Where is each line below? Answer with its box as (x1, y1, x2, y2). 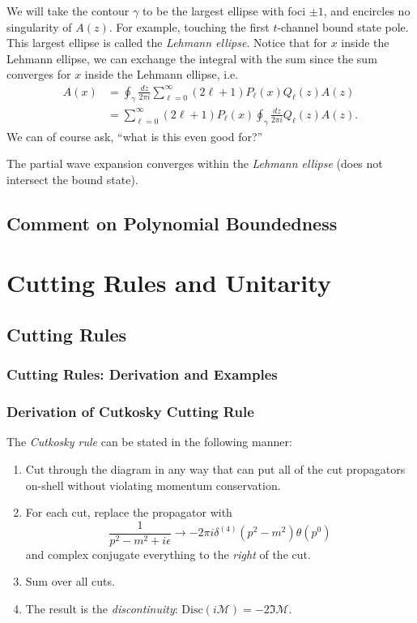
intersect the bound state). (6, 170, 138, 187)
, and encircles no (323, 2, 411, 19)
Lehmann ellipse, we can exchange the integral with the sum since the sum (6, 49, 377, 67)
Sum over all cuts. (25, 573, 115, 590)
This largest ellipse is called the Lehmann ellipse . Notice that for (6, 34, 328, 51)
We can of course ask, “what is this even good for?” (6, 127, 263, 144)
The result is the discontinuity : (25, 600, 178, 617)
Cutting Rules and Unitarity (6, 266, 331, 299)
